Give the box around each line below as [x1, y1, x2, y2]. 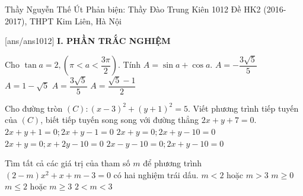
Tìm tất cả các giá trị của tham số [5, 157, 130, 169]
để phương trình [143, 157, 202, 169]
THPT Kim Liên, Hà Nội [29, 14, 122, 27]
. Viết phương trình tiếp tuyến [187, 102, 299, 114]
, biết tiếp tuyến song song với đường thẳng [40, 113, 199, 126]
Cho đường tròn [5, 102, 63, 114]
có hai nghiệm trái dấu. [113, 168, 199, 181]
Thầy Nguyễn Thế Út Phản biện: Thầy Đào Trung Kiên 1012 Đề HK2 [5, 3, 261, 15]
